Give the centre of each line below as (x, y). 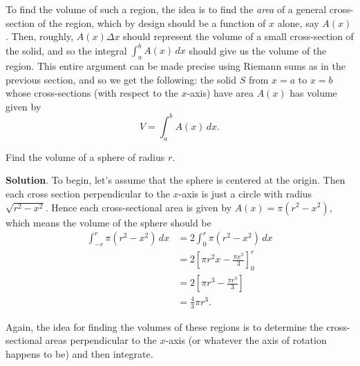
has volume (313, 93)
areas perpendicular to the (101, 340)
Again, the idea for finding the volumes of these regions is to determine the (164, 326)
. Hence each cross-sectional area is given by (139, 207)
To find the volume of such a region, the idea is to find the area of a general (166, 9)
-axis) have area (220, 93)
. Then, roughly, (40, 36)
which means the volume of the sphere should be (108, 222)
